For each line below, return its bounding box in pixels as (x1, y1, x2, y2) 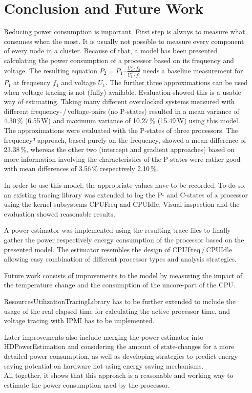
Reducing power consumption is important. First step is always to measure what (4, 26, 245, 37)
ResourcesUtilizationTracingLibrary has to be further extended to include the (4, 296, 236, 306)
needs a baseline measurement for (143, 65, 243, 75)
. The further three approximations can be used (105, 77, 248, 87)
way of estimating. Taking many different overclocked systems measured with (4, 96, 235, 107)
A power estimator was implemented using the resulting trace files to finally (4, 225, 231, 235)
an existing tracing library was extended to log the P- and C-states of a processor (4, 189, 248, 199)
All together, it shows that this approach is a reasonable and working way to (4, 370, 233, 380)
